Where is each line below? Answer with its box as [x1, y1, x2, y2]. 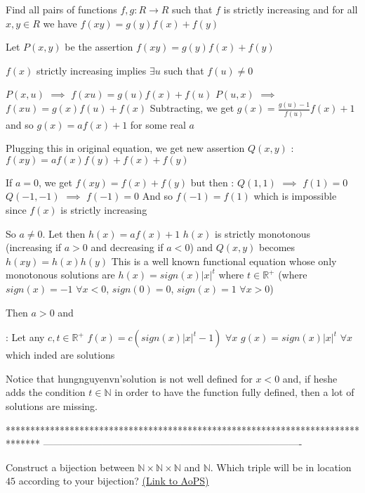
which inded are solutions [6, 347, 115, 362]
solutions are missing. [6, 398, 98, 413]
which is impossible [253, 188, 337, 203]
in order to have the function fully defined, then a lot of [114, 385, 354, 399]
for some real [130, 117, 186, 132]
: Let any [6, 330, 45, 345]
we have [43, 15, 77, 30]
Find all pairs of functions [6, 2, 117, 16]
